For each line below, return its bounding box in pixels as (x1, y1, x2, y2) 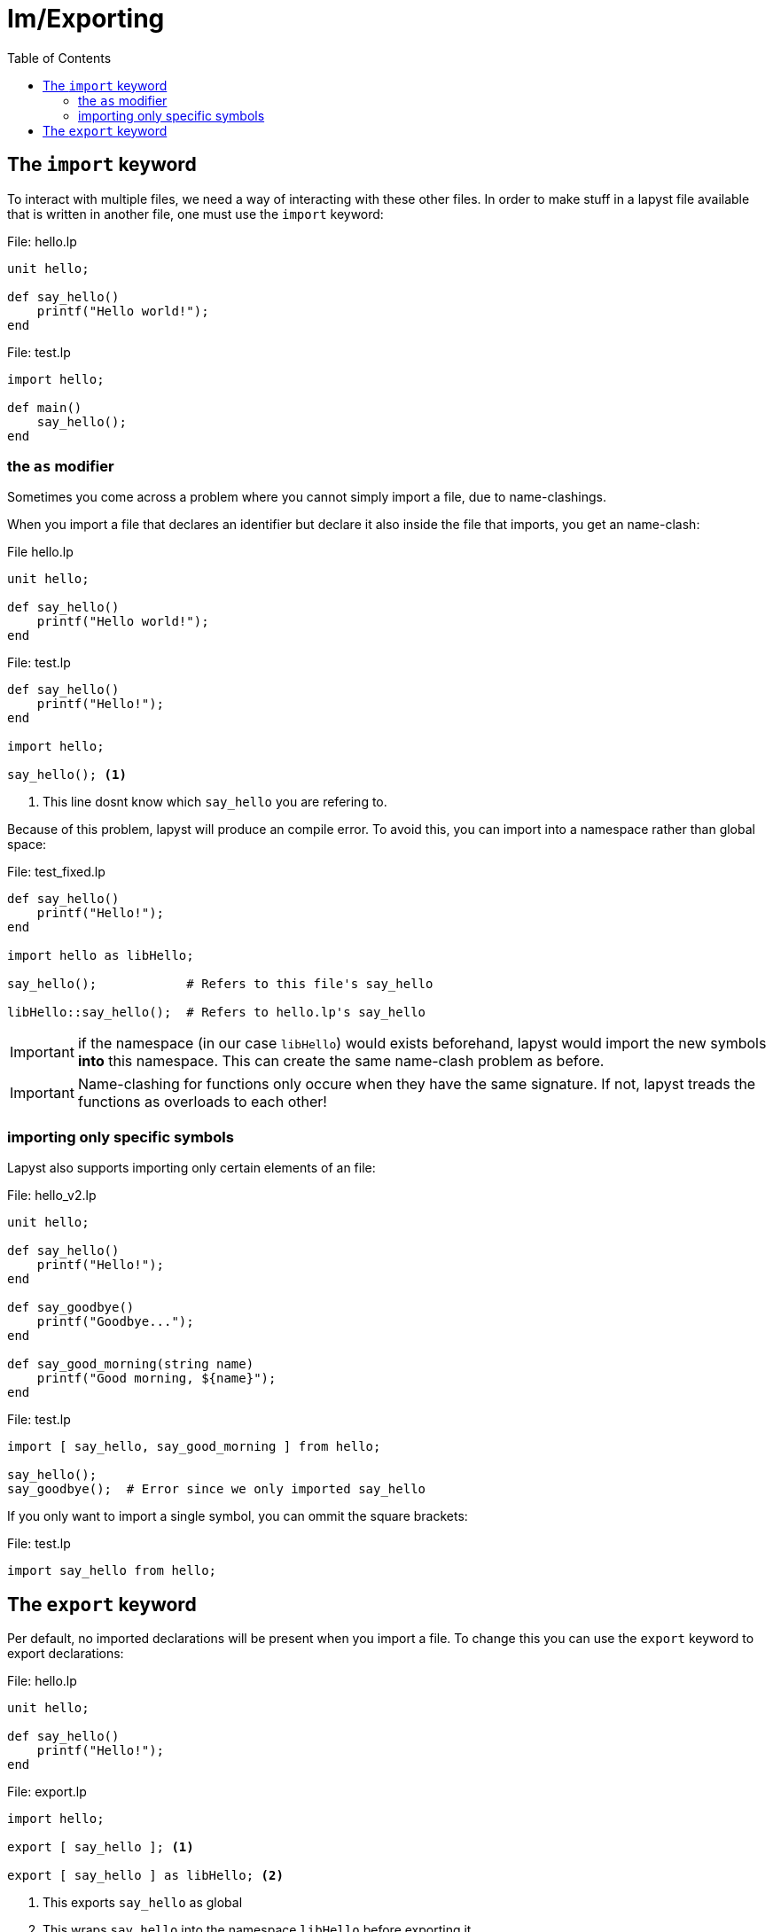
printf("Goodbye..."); (36, 1314, 194, 1329)
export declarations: (7, 1645, 124, 1661)
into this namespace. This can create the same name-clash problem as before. (77, 1052, 605, 1071)
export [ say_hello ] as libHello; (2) (7, 1867, 284, 1882)
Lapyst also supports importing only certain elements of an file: (7, 1160, 376, 1176)
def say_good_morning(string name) (7, 1357, 254, 1372)
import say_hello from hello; (7, 1563, 217, 1578)
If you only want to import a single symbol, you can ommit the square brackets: (7, 1508, 468, 1524)
